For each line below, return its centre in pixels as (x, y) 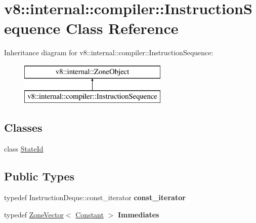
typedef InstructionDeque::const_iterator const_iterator (95, 197)
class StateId (24, 149)
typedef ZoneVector (34, 214)
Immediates (138, 214)
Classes (23, 127)
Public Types (39, 176)
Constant (90, 214)
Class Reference (122, 28)
